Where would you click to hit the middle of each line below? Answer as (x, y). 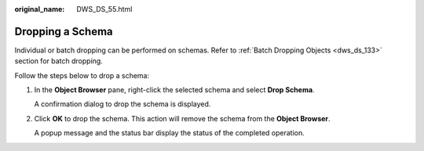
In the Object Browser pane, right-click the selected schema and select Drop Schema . (174, 90)
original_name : (40, 9)
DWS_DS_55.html (104, 9)
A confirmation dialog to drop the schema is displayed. (122, 104)
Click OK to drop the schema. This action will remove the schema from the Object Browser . (182, 118)
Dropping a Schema (64, 31)
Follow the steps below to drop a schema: (82, 75)
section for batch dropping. (59, 61)
